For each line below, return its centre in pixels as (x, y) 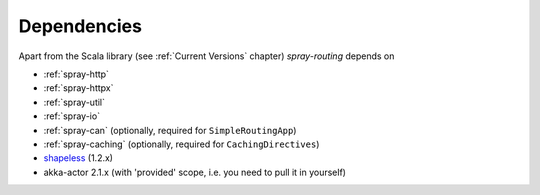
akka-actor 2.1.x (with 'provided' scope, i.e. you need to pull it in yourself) (195, 172)
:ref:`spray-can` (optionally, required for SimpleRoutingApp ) (170, 130)
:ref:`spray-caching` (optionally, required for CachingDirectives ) (181, 144)
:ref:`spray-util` (74, 102)
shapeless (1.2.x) (78, 158)
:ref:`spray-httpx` (78, 88)
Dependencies (80, 26)
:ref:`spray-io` (71, 116)
